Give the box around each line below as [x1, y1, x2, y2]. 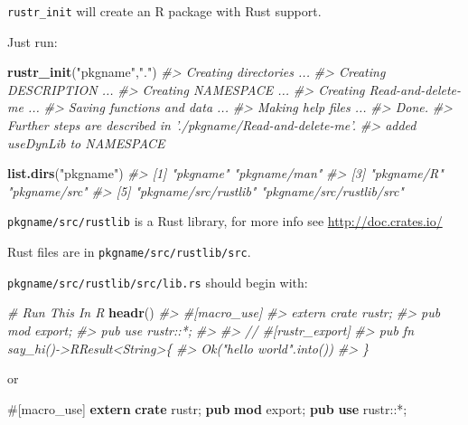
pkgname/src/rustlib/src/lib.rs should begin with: [7, 272, 308, 291]
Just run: [7, 32, 58, 51]
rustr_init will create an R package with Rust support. [7, 2, 322, 20]
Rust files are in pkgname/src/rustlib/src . [7, 242, 251, 261]
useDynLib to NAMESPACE [7, 133, 165, 152]
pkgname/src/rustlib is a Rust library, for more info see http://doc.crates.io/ [7, 212, 443, 231]
